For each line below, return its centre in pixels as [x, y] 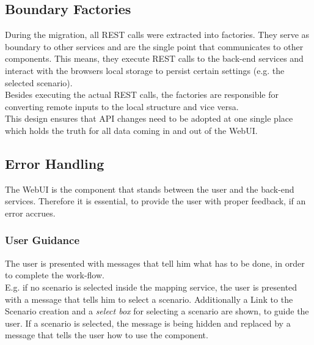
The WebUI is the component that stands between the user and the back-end [150, 189]
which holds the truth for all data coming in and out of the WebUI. [131, 130]
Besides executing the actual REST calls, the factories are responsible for [142, 95]
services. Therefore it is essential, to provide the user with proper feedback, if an [155, 201]
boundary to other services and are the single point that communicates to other [154, 46]
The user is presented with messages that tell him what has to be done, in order [155, 263]
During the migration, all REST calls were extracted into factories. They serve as [157, 35]
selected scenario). [39, 82]
